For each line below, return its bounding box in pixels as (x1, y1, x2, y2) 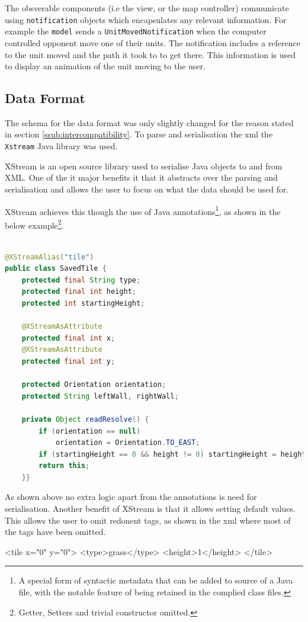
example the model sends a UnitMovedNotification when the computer (5, 25, 267, 37)
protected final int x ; (21, 334, 115, 342)
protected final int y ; (21, 357, 115, 365)
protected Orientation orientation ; (21, 380, 166, 389)
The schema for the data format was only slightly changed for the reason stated (5, 116, 294, 129)
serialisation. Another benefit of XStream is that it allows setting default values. (5, 502, 296, 515)
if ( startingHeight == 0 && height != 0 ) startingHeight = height (38, 450, 306, 459)
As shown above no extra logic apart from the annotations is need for (5, 490, 257, 503)
